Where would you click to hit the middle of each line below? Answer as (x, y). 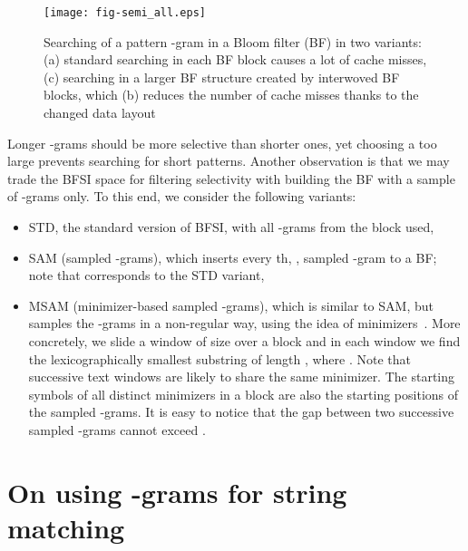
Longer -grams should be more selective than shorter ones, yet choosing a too (222, 143)
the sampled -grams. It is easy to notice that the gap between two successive (241, 412)
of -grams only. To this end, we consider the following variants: (182, 196)
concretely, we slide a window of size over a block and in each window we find (244, 340)
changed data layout (100, 113)
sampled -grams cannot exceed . (117, 429)
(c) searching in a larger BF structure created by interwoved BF (222, 77)
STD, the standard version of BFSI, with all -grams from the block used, (231, 227)
